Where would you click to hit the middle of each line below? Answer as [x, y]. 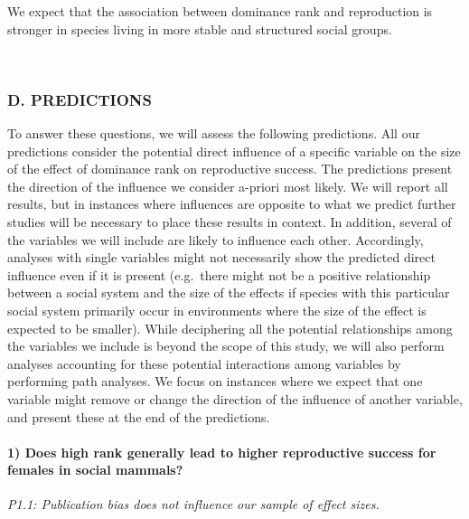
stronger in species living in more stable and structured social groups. [200, 28]
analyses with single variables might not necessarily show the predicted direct [221, 257]
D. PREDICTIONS [80, 99]
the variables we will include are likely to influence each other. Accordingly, [216, 239]
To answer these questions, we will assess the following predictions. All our [214, 133]
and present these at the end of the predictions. [139, 416]
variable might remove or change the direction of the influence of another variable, [235, 398]
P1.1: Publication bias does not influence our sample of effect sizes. [193, 504]
